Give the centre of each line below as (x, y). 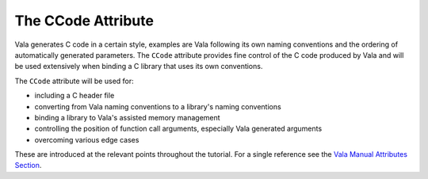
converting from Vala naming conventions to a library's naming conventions (158, 106)
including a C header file (75, 96)
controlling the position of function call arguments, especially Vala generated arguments (178, 129)
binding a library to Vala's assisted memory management (128, 117)
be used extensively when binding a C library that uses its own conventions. (139, 67)
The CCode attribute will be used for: (74, 81)
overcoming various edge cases (87, 139)
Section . (28, 166)
